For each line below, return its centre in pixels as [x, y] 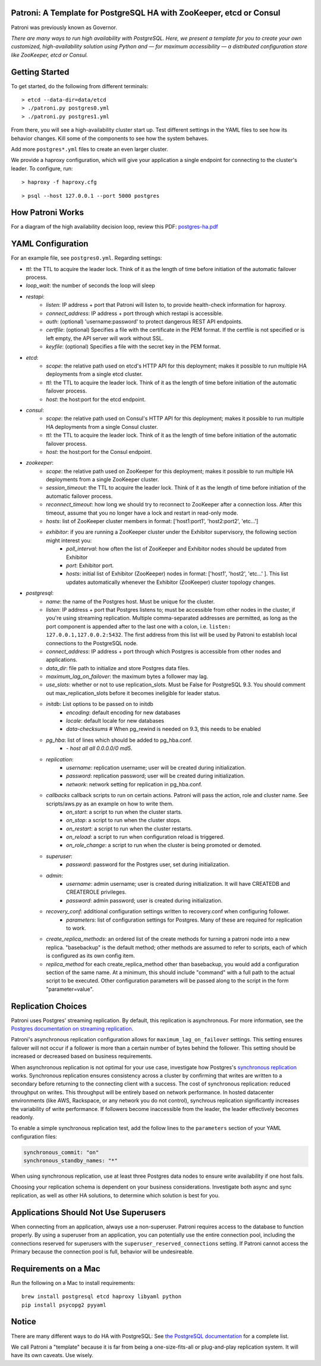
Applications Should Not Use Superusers [88, 1212]
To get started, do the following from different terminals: [80, 86]
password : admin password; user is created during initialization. [144, 900]
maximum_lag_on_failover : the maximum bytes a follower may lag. [127, 677]
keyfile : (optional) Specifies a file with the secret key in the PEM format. [133, 347]
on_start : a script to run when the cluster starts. [124, 812]
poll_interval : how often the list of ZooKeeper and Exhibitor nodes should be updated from [176, 549]
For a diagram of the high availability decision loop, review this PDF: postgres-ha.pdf [114, 227]
